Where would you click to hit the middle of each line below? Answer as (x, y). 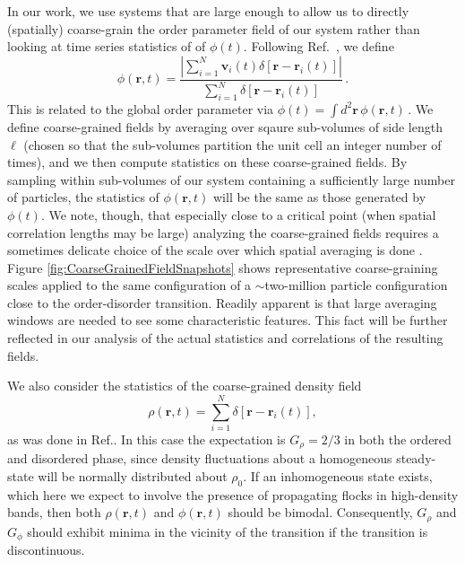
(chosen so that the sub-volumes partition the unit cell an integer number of (232, 144)
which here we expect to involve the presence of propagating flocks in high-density (233, 494)
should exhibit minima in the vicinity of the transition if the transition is (228, 531)
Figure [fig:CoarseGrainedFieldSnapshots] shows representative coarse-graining (223, 267)
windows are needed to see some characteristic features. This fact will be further (228, 320)
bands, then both (54, 512)
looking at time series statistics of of (107, 46)
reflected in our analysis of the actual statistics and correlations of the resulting (225, 338)
